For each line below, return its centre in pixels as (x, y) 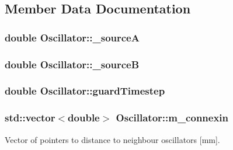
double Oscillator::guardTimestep (85, 91)
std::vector (30, 118)
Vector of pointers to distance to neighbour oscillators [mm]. (112, 139)
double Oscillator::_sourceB (72, 64)
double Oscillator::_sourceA (72, 37)
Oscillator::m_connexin (172, 118)
